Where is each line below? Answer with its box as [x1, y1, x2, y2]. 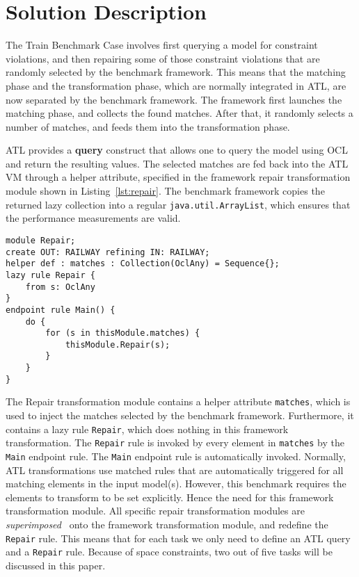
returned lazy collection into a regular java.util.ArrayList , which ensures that [6, 197, 351, 211]
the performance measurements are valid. [6, 211, 181, 225]
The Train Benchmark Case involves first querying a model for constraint [6, 38, 318, 52]
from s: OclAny [25, 282, 95, 292]
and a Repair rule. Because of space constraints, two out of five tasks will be [6, 544, 333, 559]
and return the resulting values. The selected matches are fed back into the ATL [6, 156, 349, 170]
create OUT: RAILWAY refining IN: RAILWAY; [6, 247, 210, 257]
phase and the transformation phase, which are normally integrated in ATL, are [6, 78, 346, 92]
